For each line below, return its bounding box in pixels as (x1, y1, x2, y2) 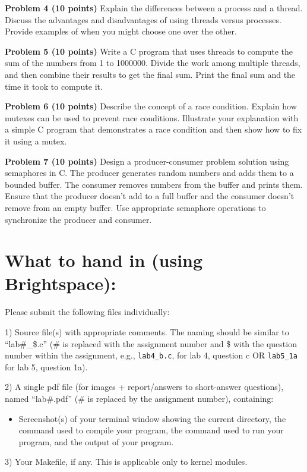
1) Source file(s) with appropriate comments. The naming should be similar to (5, 326, 289, 338)
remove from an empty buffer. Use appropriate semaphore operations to (5, 201, 266, 213)
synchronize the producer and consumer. (5, 213, 152, 225)
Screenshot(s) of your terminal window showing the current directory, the (18, 412, 286, 424)
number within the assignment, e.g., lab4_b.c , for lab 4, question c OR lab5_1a (5, 349, 297, 361)
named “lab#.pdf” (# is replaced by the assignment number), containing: (5, 392, 274, 405)
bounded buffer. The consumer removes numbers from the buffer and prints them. (5, 178, 303, 190)
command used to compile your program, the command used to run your (18, 424, 284, 436)
